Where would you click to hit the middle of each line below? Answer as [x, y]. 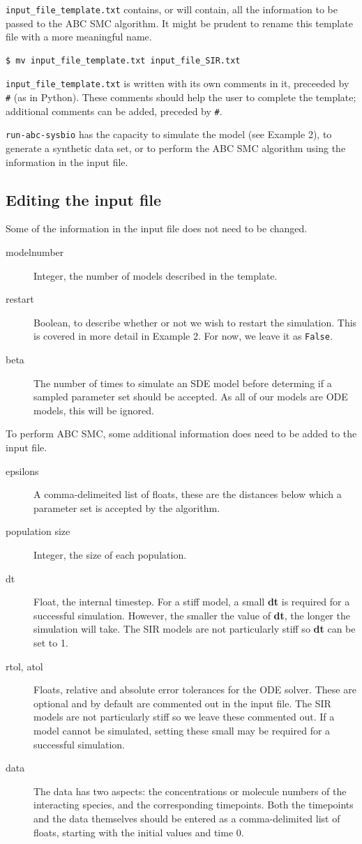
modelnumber [35, 252]
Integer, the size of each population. [110, 555]
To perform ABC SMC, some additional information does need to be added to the [181, 434]
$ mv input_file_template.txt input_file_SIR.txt [123, 60]
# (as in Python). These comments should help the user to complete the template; [181, 97]
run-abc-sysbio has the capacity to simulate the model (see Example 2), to [169, 134]
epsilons [22, 470]
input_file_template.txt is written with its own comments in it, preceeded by [178, 83]
